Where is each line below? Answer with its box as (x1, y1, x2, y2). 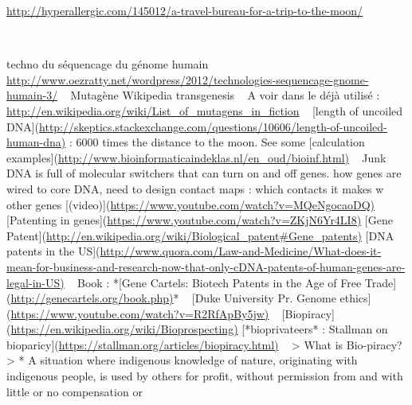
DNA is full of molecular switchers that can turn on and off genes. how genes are (6, 165, 402, 181)
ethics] (339, 290, 371, 306)
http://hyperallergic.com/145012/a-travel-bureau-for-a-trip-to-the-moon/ (6, 2, 363, 18)
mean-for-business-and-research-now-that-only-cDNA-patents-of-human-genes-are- (6, 258, 406, 275)
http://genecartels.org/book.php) (10, 290, 174, 306)
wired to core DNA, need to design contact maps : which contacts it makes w (6, 180, 384, 197)
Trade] (364, 274, 397, 290)
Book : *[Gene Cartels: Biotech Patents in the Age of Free (77, 274, 362, 290)
